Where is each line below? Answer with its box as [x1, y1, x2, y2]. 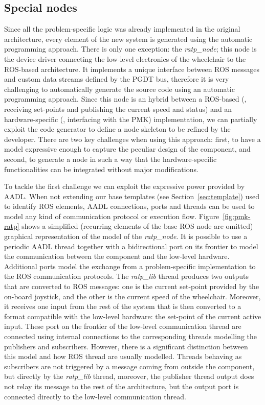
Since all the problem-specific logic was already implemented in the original [4, 23, 240, 34]
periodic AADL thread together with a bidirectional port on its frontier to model [4, 241, 258, 251]
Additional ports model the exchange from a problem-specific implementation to [4, 260, 256, 271]
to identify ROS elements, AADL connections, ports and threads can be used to [4, 201, 255, 211]
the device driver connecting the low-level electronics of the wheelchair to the [4, 53, 246, 64]
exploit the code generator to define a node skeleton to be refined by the [4, 124, 231, 134]
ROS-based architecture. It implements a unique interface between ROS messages [4, 63, 259, 74]
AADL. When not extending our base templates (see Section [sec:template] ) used [4, 190, 259, 201]
